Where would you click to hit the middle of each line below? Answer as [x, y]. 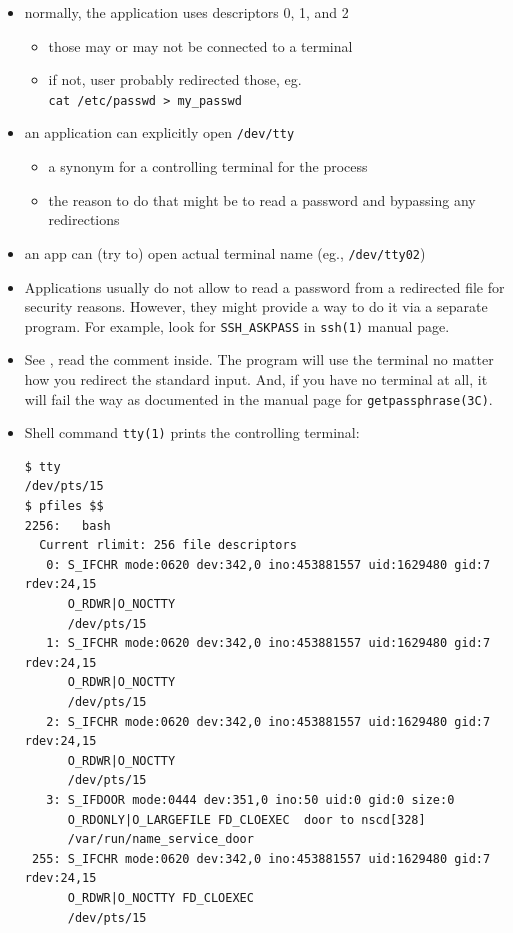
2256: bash [67, 525]
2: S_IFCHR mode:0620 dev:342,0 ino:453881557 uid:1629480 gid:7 [268, 721]
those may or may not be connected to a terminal [200, 45]
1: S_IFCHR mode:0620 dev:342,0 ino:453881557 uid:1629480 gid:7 [268, 643]
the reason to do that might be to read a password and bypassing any [262, 199]
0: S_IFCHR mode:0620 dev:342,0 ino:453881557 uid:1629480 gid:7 [268, 564]
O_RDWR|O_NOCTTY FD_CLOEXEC [160, 897]
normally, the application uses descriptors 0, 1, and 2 [186, 12]
